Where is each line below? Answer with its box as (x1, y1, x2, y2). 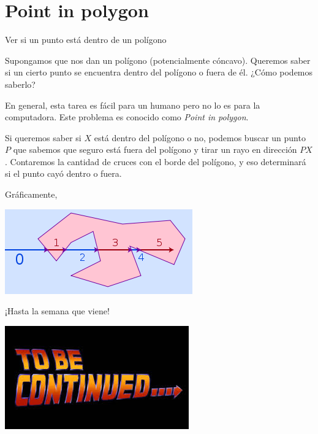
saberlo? (5, 77, 36, 90)
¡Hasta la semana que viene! (5, 304, 110, 317)
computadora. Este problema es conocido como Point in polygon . (5, 110, 249, 123)
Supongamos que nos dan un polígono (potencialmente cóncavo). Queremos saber (5, 53, 311, 66)
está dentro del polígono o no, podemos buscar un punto (94, 131, 306, 144)
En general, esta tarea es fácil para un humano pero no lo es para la (5, 98, 260, 111)
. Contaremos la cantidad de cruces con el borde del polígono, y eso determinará (5, 155, 306, 168)
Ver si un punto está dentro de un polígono (5, 33, 167, 46)
